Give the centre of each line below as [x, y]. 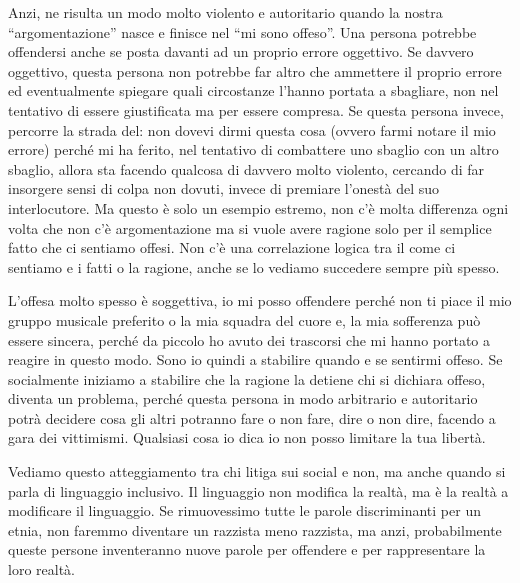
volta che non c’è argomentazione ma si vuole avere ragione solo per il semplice [250, 227]
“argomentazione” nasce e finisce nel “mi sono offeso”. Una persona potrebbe [242, 31]
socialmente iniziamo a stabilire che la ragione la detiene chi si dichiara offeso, [247, 378]
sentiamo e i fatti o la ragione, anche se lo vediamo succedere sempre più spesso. [254, 266]
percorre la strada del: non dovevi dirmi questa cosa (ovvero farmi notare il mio [252, 129]
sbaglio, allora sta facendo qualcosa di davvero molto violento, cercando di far [246, 168]
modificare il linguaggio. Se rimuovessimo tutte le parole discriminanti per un [244, 510]
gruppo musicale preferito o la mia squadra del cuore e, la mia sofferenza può [244, 319]
